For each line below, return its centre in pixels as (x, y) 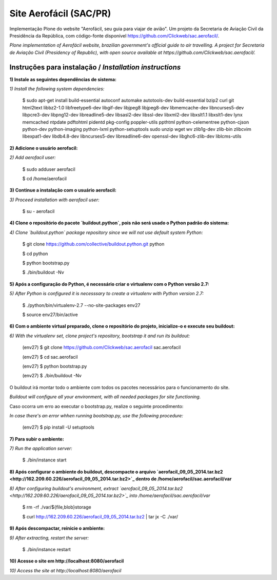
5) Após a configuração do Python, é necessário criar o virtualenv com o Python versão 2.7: (110, 284)
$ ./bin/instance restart (47, 549)
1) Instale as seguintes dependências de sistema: (63, 79)
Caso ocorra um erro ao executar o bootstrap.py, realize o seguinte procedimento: (96, 406)
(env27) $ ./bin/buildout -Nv (52, 376)
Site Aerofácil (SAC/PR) (60, 13)
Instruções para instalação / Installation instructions (95, 67)
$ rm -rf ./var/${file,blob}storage (57, 507)
